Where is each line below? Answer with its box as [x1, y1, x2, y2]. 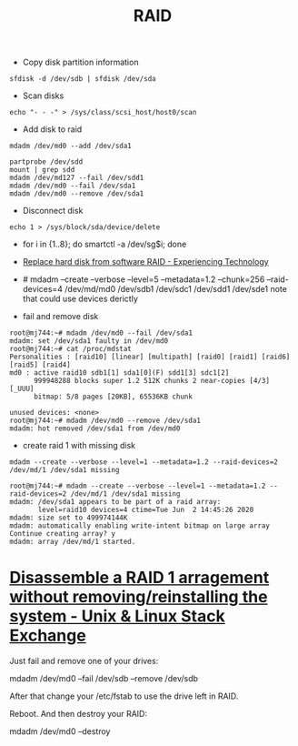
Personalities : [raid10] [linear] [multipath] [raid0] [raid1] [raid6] [9, 352, 291, 362]
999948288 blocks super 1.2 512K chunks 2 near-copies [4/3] [33, 377, 271, 386]
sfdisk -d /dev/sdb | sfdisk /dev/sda [9, 75, 156, 84]
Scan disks [22, 90, 65, 101]
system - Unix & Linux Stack [9, 606, 225, 627]
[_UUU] [9, 384, 35, 394]
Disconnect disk [22, 206, 84, 217]
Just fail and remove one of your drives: [9, 656, 159, 667]
